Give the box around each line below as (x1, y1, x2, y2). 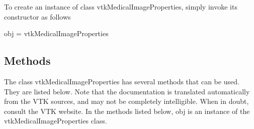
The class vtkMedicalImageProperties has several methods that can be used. (4, 76, 239, 86)
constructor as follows (4, 11, 71, 22)
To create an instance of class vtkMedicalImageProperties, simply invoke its (4, 2, 237, 12)
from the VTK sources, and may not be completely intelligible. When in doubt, (4, 96, 249, 106)
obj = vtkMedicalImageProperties (4, 28, 109, 39)
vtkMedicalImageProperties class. (4, 115, 107, 126)
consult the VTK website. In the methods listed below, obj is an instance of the (4, 105, 250, 116)
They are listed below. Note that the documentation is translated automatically (4, 86, 250, 96)
